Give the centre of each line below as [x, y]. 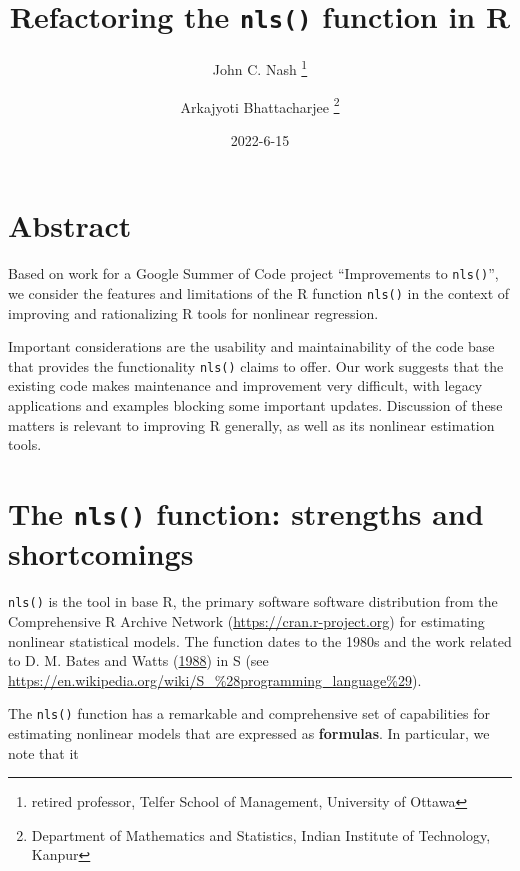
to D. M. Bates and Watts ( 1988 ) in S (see [138, 660]
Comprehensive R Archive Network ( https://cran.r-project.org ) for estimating [246, 620]
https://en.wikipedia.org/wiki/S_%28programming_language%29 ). [215, 679]
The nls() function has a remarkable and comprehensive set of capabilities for [249, 713]
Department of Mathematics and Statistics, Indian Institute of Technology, [261, 834]
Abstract [70, 225]
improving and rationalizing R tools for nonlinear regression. [193, 312]
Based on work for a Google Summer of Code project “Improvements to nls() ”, [253, 273]
